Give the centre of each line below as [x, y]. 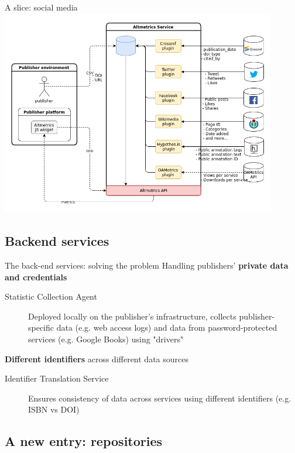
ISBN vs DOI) [54, 409]
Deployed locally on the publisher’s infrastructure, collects [132, 316]
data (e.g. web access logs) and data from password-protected [167, 327]
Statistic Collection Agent [51, 296]
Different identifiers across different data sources [97, 358]
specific [41, 327]
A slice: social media [41, 7]
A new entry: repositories [84, 441]
